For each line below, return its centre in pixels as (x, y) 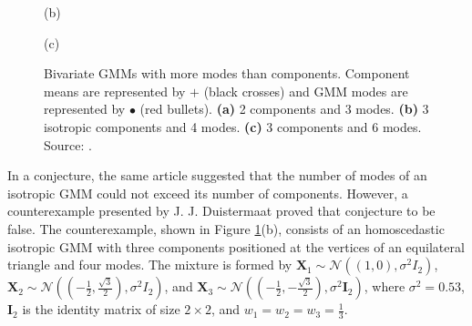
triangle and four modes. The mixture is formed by (150, 265)
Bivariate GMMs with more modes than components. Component (227, 73)
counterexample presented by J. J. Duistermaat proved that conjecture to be (221, 211)
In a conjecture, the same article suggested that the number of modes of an (217, 175)
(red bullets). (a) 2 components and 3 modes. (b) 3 (284, 109)
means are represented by (115, 91)
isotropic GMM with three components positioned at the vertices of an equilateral (236, 246)
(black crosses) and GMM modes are (306, 91)
